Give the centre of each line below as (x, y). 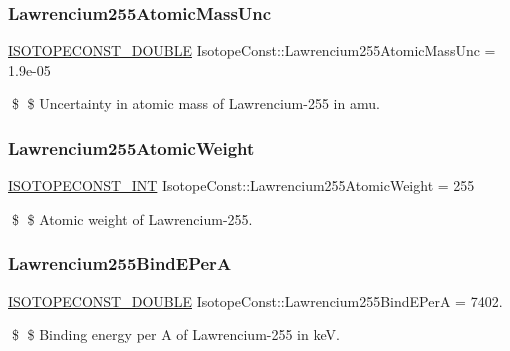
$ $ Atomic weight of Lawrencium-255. (132, 218)
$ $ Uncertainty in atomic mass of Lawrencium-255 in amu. (195, 103)
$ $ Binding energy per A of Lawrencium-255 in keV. (175, 334)
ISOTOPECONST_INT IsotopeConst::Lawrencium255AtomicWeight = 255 (241, 185)
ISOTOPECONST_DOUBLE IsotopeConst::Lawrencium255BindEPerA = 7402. (255, 300)
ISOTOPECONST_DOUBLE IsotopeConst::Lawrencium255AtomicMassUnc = (252, 50)
